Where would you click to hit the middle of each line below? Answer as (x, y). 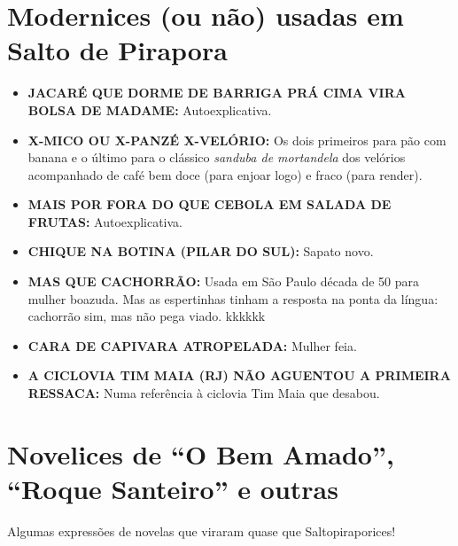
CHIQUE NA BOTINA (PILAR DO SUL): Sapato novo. (201, 251)
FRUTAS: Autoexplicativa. (105, 221)
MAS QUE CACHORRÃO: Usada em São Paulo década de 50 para (223, 281)
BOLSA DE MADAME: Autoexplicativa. (150, 109)
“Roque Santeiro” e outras (173, 488)
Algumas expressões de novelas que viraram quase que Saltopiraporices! (202, 530)
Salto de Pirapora (117, 50)
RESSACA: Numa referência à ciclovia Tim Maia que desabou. (204, 393)
